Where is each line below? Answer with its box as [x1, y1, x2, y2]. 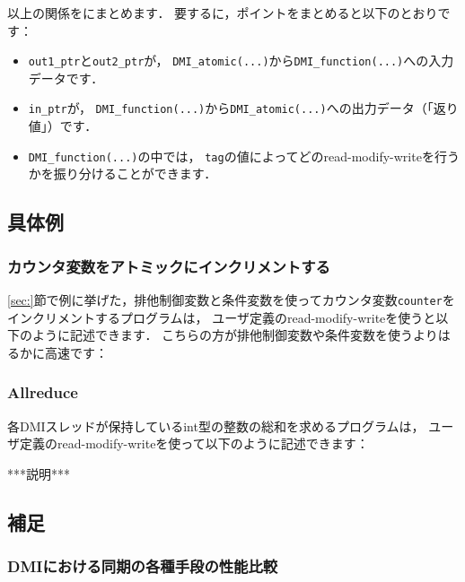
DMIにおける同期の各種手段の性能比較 [7, 555, 278, 578]
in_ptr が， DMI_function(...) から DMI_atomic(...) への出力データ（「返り [28, 99, 459, 117]
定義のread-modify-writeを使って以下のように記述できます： [19, 434, 369, 453]
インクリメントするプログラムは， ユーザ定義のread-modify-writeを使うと [7, 308, 436, 326]
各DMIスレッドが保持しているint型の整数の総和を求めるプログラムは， [7, 416, 425, 435]
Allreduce [7, 381, 78, 404]
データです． [28, 68, 104, 87]
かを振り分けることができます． [28, 164, 217, 183]
